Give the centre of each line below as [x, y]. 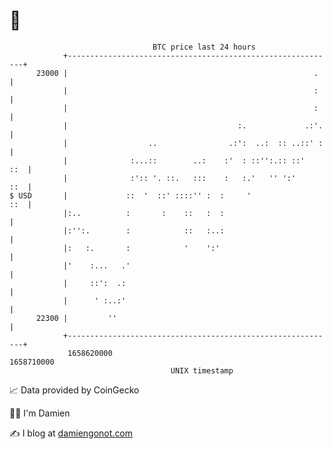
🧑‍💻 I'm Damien [40, 413]
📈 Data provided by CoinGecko [74, 390]
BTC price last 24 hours [204, 47]
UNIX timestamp [202, 370]
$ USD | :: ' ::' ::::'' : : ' [130, 195]
